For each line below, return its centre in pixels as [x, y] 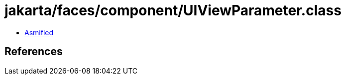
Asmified [39, 32]
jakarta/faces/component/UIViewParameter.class [173, 10]
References [34, 52]
